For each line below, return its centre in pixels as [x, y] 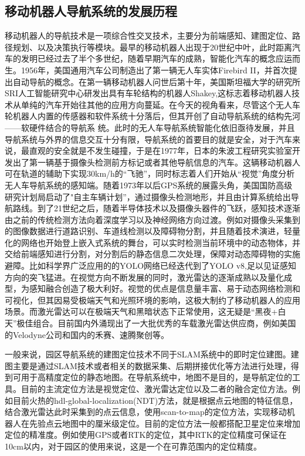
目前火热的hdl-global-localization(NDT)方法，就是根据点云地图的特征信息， [155, 400]
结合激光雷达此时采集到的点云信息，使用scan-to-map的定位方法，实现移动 [146, 412]
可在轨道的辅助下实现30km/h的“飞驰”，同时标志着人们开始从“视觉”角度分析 [150, 173]
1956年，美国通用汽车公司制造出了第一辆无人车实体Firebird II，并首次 [155, 70]
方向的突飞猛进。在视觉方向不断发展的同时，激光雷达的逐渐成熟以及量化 [144, 277]
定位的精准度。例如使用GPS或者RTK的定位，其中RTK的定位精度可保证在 [146, 435]
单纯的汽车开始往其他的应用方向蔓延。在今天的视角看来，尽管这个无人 [156, 104]
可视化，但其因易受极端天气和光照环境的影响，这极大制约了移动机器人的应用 [152, 300]
